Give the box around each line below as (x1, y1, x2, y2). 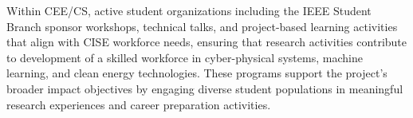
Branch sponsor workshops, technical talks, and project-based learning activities (6, 18, 398, 34)
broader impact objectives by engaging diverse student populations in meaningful (6, 80, 403, 96)
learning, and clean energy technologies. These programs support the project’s (6, 65, 387, 81)
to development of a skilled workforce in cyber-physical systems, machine (6, 49, 363, 65)
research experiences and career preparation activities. (6, 96, 271, 112)
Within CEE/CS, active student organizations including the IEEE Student (6, 2, 372, 18)
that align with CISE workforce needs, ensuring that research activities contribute (6, 33, 407, 50)
